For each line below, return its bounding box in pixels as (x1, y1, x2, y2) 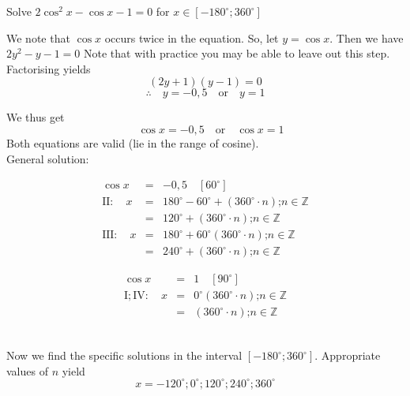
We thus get (6, 109, 65, 125)
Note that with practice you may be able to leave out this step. (84, 45, 390, 62)
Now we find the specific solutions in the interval (6, 347, 243, 363)
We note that (6, 29, 70, 46)
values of (6, 362, 48, 379)
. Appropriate (314, 347, 381, 363)
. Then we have (329, 29, 404, 46)
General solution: (6, 150, 89, 166)
